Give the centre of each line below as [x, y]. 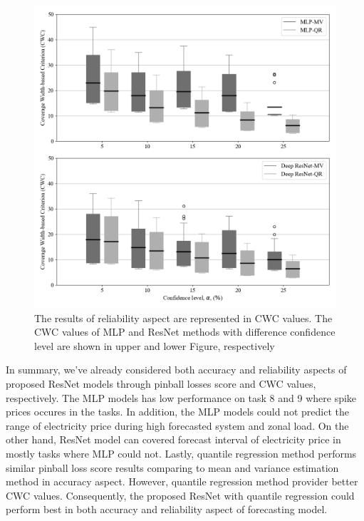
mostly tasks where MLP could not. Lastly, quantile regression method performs [181, 453]
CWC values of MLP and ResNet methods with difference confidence [185, 332]
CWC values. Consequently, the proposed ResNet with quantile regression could [180, 495]
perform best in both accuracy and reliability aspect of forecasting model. [167, 509]
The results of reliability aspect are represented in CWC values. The [183, 318]
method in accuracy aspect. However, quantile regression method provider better [182, 481]
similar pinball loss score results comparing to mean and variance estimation [172, 467]
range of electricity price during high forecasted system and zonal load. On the [177, 425]
